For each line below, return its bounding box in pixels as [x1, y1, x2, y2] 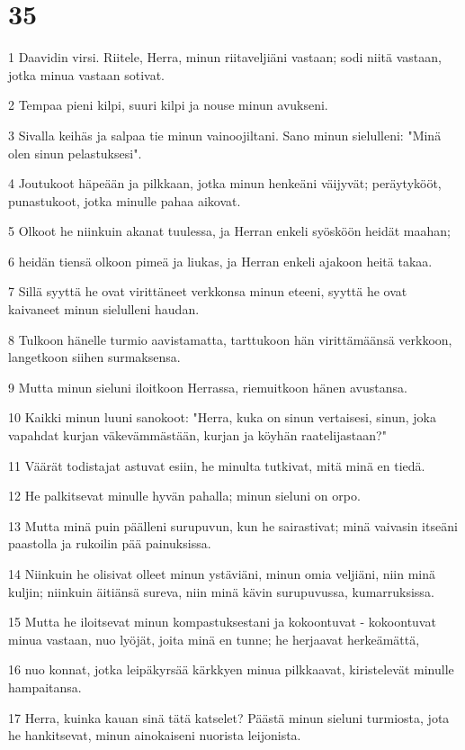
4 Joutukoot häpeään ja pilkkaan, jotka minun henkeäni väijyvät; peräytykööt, [8, 174, 442, 193]
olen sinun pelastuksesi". [8, 143, 142, 162]
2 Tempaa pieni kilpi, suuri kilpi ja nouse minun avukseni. [8, 95, 328, 114]
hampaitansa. [8, 677, 82, 696]
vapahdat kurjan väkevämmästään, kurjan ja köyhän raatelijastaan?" [8, 426, 387, 445]
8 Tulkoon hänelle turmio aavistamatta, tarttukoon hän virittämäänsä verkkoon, [8, 330, 452, 348]
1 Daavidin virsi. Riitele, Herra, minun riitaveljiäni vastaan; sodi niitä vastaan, [8, 48, 442, 67]
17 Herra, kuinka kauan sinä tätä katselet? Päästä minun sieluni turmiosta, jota [8, 708, 450, 727]
